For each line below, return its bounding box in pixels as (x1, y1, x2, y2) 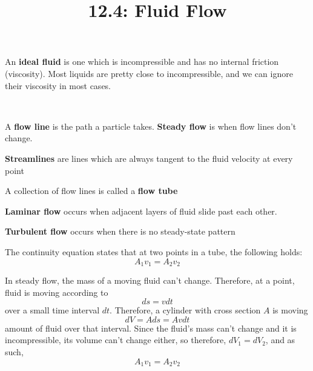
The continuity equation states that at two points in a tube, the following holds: (5, 245, 303, 258)
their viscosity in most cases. (5, 79, 111, 92)
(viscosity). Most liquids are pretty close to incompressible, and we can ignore (5, 67, 293, 79)
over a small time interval (5, 304, 100, 316)
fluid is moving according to (5, 286, 108, 298)
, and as (265, 333, 295, 346)
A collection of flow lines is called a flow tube (5, 184, 178, 197)
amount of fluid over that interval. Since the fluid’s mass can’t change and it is (5, 321, 297, 334)
